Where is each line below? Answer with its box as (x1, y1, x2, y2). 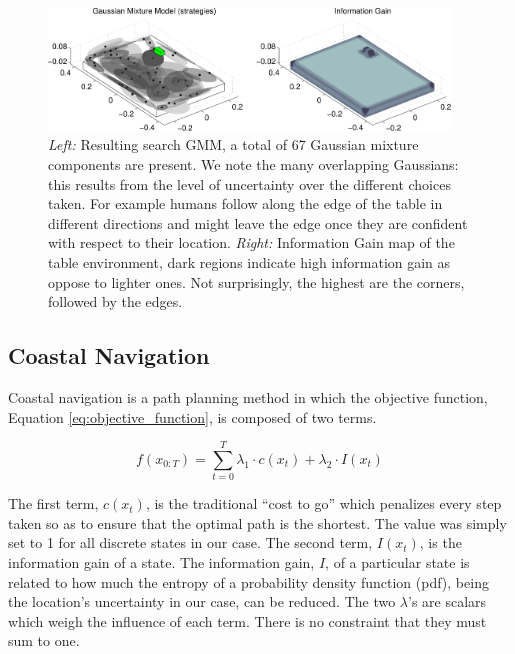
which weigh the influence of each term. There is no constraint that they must (8, 610, 487, 631)
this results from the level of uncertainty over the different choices (48, 173, 451, 194)
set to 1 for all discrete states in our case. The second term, (8, 532, 373, 553)
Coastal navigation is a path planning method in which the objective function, (8, 386, 488, 407)
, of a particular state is (325, 552, 470, 573)
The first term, (8, 493, 99, 514)
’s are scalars (408, 591, 487, 612)
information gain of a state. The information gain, (8, 552, 315, 573)
